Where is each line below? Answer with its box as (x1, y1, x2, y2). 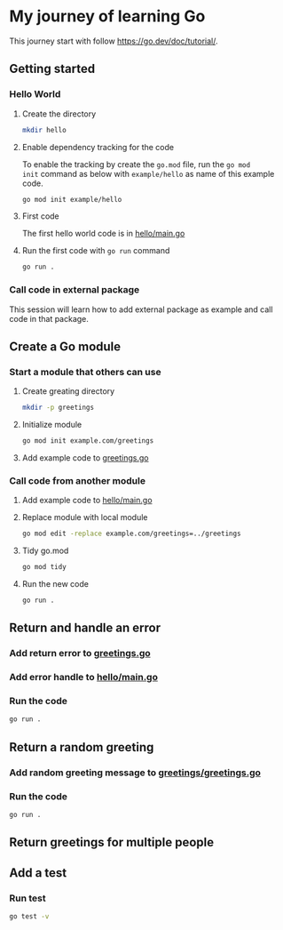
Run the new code (21, 579, 89, 589)
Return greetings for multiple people (9, 835, 215, 850)
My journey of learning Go (9, 6, 206, 27)
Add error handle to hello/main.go (9, 671, 158, 684)
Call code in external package (9, 284, 140, 296)
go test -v (9, 911, 50, 921)
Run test (9, 892, 46, 904)
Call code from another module (9, 474, 146, 486)
